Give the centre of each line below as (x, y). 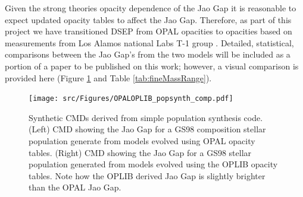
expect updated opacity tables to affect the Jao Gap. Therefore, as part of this (148, 19)
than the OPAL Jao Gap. (75, 187)
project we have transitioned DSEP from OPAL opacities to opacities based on (149, 31)
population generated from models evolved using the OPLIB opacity (153, 164)
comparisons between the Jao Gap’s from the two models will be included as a (148, 54)
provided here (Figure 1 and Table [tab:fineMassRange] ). (108, 77)
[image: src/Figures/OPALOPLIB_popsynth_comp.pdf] (131, 99)
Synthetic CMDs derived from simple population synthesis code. (146, 117)
